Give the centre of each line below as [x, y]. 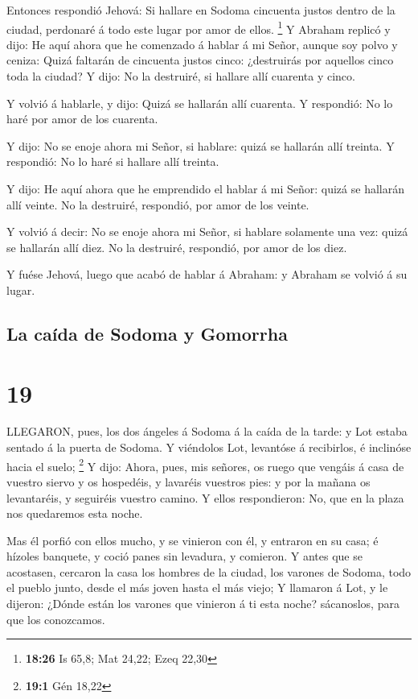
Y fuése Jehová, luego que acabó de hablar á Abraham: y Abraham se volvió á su [207, 274]
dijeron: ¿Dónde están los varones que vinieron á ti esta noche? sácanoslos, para [203, 604]
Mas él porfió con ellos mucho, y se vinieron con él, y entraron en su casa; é [193, 540]
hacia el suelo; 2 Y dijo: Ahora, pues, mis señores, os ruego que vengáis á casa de [205, 465]
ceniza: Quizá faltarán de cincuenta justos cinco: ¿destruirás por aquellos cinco [200, 60]
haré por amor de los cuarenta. [82, 119]
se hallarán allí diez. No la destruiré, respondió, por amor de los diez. [177, 247]
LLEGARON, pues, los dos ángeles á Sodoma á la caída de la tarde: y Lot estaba [207, 431]
